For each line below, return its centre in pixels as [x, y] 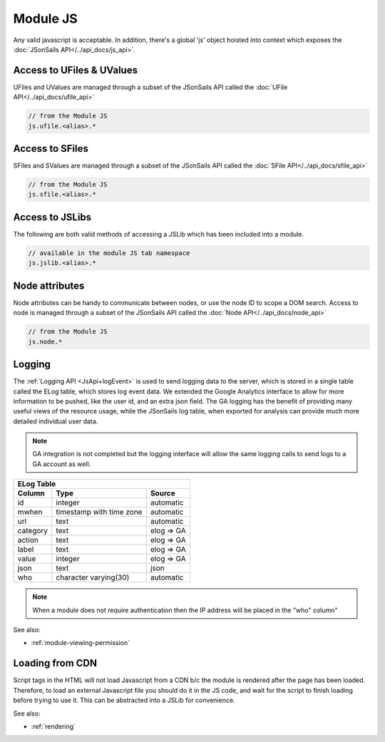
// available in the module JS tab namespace [109, 253]
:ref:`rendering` [53, 726]
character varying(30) [93, 577]
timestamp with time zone [99, 512]
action [28, 540]
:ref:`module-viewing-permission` [81, 643]
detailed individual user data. [56, 421]
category [33, 531]
